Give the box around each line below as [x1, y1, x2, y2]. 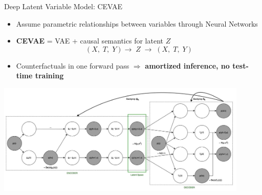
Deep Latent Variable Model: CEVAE [4, 1, 123, 11]
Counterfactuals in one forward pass [16, 60, 129, 71]
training [35, 70, 64, 81]
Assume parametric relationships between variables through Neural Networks [16, 18, 258, 29]
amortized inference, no [145, 60, 230, 71]
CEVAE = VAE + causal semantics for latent [16, 35, 163, 46]
